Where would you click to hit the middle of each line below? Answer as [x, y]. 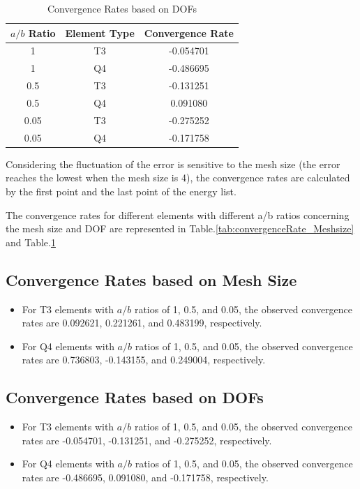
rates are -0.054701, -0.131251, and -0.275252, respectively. [147, 440]
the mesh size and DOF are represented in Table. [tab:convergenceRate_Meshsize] [180, 228]
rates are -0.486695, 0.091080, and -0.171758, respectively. [145, 477]
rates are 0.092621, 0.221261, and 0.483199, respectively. [142, 323]
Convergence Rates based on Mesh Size [151, 279]
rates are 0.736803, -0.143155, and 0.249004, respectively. [144, 360]
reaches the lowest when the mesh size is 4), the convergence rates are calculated [178, 178]
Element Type [100, 32]
